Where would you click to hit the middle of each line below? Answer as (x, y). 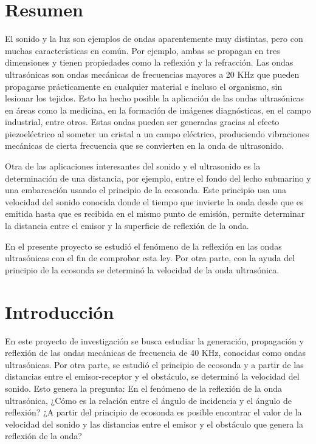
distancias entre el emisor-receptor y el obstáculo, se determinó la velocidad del (152, 376)
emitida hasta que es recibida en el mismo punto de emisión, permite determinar (155, 213)
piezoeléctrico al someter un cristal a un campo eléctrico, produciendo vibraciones (157, 133)
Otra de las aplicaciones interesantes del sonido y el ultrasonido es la (133, 166)
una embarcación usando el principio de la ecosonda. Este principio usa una (146, 190)
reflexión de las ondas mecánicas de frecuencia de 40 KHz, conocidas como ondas (156, 353)
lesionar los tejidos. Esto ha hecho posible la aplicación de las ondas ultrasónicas (155, 98)
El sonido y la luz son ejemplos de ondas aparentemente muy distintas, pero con (154, 39)
